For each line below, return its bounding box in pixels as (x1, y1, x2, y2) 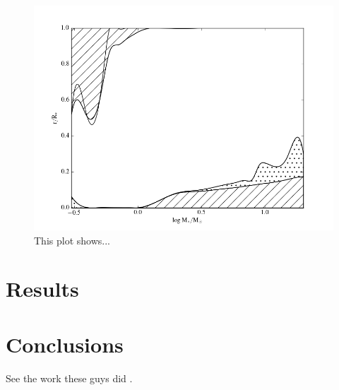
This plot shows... (34, 232, 110, 247)
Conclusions (6, 329, 124, 358)
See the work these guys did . (6, 370, 133, 385)
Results (6, 274, 79, 303)
